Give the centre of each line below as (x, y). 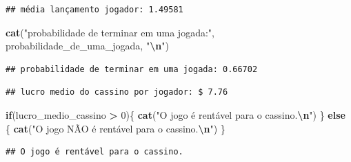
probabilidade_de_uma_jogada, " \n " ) (87, 46)
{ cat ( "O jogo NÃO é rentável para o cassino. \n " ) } (116, 128)
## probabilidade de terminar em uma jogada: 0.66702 (132, 69)
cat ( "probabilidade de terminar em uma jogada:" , (110, 32)
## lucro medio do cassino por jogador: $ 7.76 (117, 92)
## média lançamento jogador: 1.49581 (94, 10)
